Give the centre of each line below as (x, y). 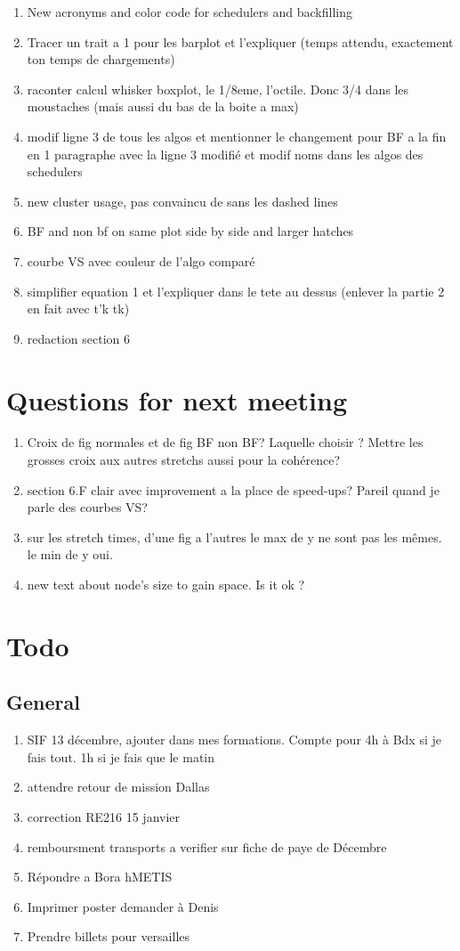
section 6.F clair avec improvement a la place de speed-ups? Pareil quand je (233, 489)
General (43, 702)
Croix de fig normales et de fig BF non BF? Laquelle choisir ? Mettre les (225, 442)
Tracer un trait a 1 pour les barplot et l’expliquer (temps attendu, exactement (240, 41)
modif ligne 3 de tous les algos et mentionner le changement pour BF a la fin (237, 136)
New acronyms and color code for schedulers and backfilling (190, 12)
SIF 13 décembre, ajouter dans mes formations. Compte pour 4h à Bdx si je (234, 740)
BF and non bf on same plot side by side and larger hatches (190, 231)
